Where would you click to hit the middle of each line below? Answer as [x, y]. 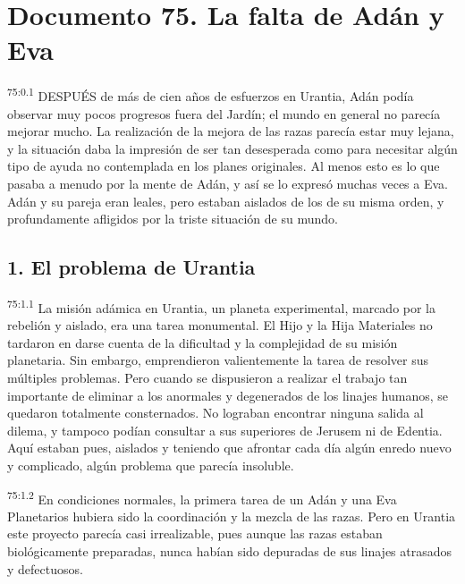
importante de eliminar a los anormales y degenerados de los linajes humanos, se [228, 395]
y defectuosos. [45, 568]
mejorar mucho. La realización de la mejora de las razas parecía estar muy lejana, [231, 131]
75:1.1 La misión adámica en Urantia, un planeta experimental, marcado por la [222, 306]
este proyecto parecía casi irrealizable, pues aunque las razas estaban [195, 533]
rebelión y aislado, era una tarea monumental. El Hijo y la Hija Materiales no [220, 325]
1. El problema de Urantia [131, 267]
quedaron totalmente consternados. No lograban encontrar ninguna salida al [216, 413]
